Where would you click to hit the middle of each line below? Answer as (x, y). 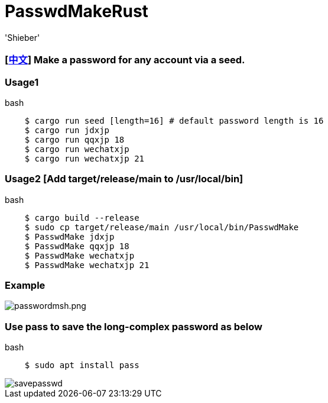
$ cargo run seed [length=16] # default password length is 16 (174, 120)
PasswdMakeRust (77, 11)
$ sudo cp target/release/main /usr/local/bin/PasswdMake (162, 227)
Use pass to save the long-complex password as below (134, 326)
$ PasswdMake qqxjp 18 (77, 246)
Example (25, 285)
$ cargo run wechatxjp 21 (85, 158)
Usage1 (22, 82)
